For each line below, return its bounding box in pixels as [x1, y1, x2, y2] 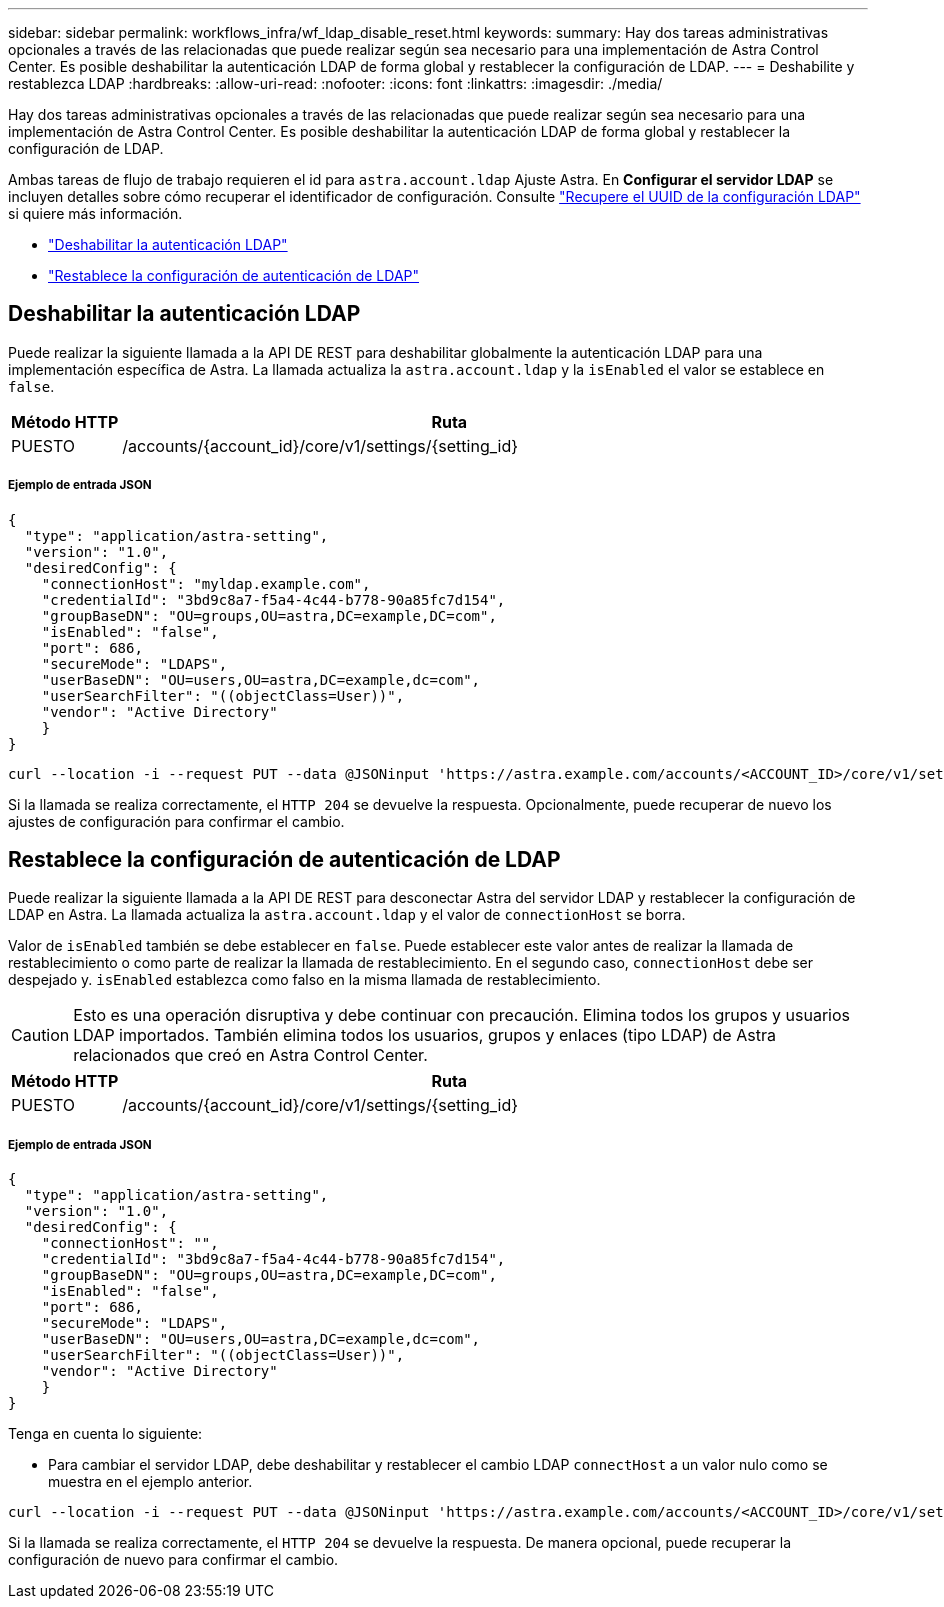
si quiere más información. [8, 205, 183, 222]
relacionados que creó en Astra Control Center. [73, 1045, 428, 1066]
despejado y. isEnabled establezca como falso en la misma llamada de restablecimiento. [8, 971, 601, 989]
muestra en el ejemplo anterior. [48, 1473, 253, 1491]
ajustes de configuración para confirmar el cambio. [8, 812, 345, 830]
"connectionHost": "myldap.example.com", [41, 575, 371, 592]
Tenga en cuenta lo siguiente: [8, 1425, 203, 1443]
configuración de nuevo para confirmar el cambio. [8, 1551, 339, 1569]
